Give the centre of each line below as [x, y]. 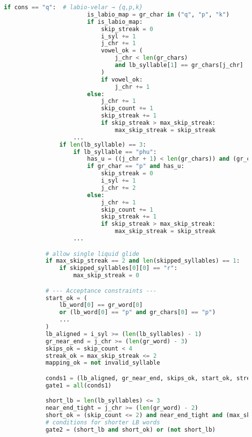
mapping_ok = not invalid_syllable [103, 363]
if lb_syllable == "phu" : [115, 152]
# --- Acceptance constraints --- [101, 291]
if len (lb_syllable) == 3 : [103, 144]
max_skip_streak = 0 [106, 276]
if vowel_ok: [122, 79]
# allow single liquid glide [92, 254]
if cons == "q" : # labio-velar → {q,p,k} [73, 7]
